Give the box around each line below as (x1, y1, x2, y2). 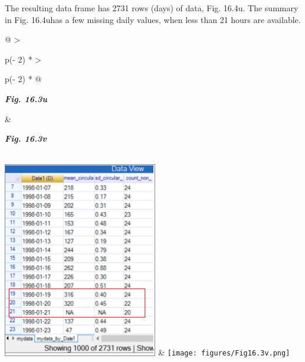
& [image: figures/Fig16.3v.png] (158, 346, 290, 358)
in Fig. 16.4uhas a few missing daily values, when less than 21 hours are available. (5, 13, 301, 25)
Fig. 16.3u (5, 92, 47, 105)
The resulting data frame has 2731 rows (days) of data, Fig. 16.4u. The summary (5, 2, 299, 14)
